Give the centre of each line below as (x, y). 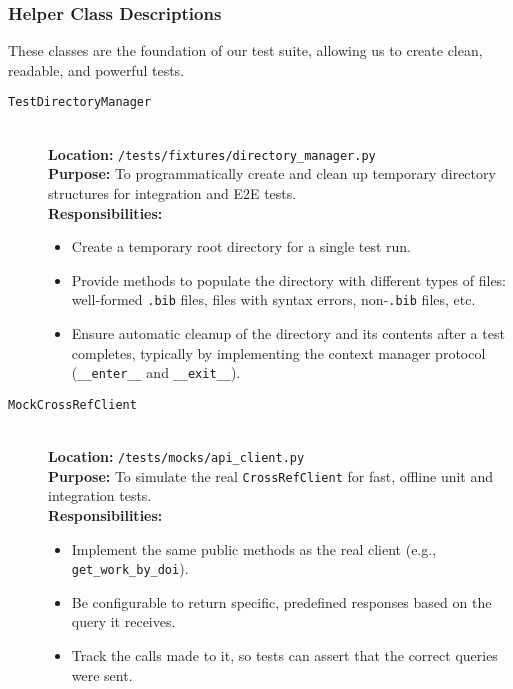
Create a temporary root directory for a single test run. (241, 246)
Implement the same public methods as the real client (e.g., (254, 548)
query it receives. (123, 621)
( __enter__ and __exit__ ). (156, 372)
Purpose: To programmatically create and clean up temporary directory (272, 173)
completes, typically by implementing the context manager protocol (278, 352)
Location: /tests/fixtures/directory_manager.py (212, 153)
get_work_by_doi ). (130, 568)
